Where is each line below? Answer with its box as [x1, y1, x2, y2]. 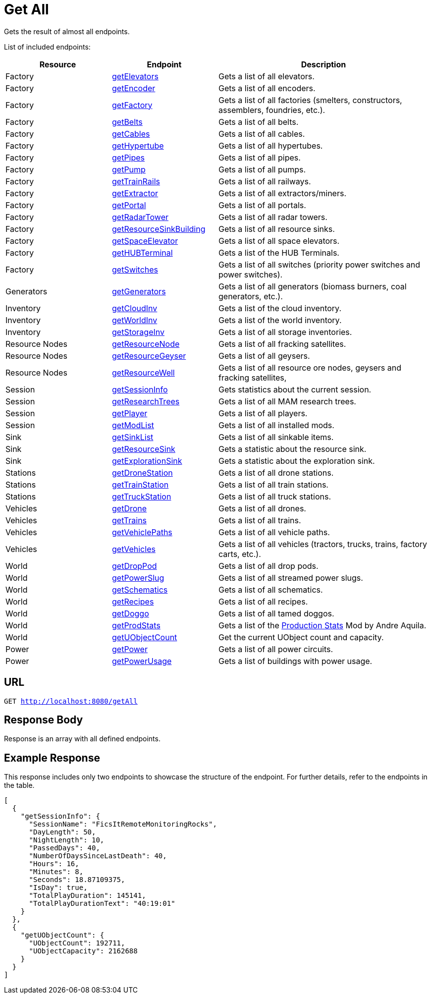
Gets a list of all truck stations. [218, 491, 331, 501]
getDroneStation [112, 467, 173, 478]
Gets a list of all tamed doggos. [218, 608, 334, 618]
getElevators [112, 71, 159, 81]
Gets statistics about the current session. [218, 384, 372, 394]
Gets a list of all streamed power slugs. [218, 572, 363, 583]
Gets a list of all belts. [218, 116, 299, 127]
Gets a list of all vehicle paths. [218, 527, 330, 537]
